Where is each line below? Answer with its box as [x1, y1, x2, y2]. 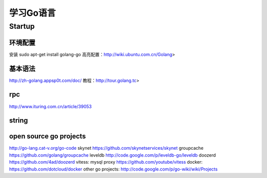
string [9, 117, 28, 125]
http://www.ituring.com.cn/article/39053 [9, 103, 92, 109]
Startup [9, 22, 35, 31]
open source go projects [9, 132, 86, 141]
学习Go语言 [9, 7, 56, 18]
